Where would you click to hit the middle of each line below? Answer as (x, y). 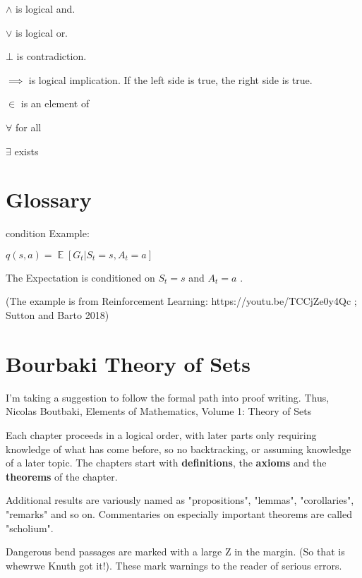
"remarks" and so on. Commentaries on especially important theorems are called (179, 513)
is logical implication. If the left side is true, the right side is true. (170, 79)
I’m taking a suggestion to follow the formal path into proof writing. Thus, (168, 397)
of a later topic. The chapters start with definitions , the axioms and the (166, 463)
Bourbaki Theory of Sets (128, 363)
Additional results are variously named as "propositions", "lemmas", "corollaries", (180, 500)
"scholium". (30, 528)
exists (26, 151)
